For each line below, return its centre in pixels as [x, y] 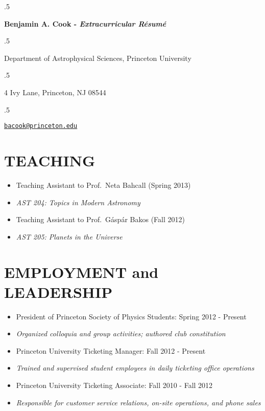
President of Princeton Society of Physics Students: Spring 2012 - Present [131, 316]
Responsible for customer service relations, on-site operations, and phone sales [138, 402]
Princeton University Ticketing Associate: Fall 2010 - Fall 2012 [114, 385]
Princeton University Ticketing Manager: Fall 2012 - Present [111, 350]
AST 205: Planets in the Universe [69, 236]
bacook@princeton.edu [41, 126]
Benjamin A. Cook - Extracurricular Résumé [85, 23]
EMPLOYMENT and [81, 272]
